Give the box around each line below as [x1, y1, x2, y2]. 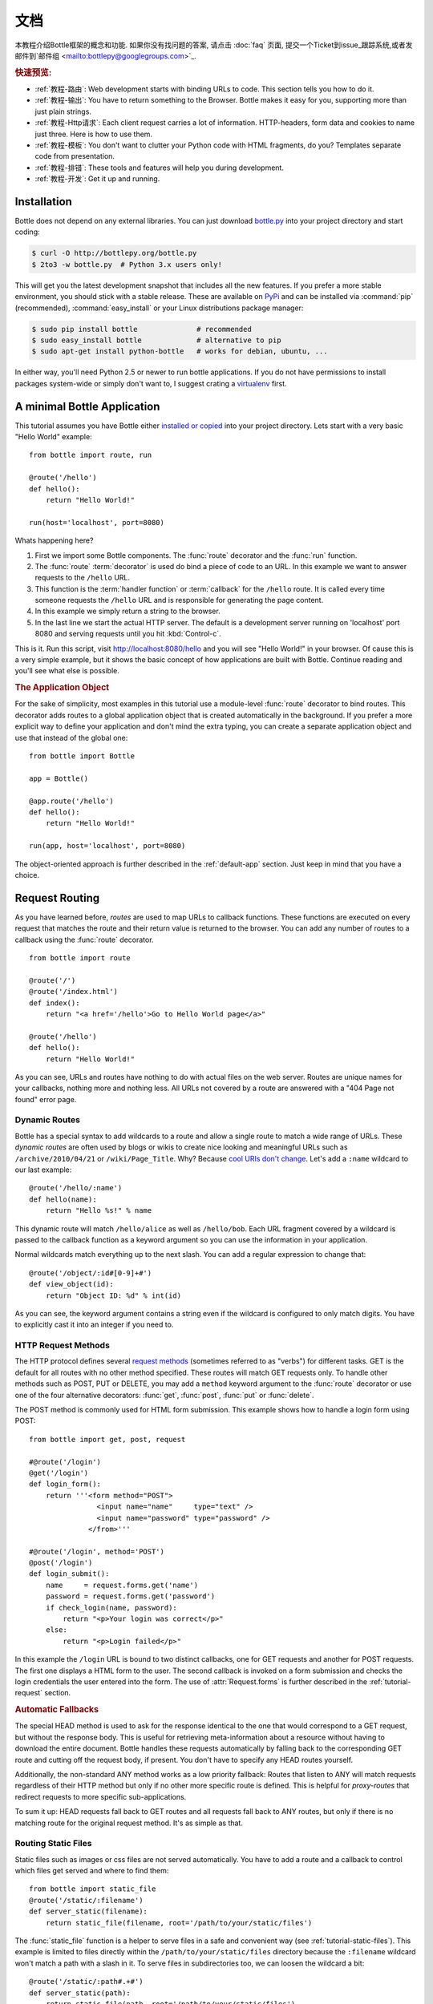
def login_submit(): [29, 1570, 110, 1578]
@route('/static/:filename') [29, 1896, 144, 1905]
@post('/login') [29, 1558, 93, 1567]
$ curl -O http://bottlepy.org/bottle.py [31, 248, 197, 258]
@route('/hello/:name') [29, 1183, 123, 1193]
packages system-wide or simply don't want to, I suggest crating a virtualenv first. [14, 378, 288, 388]
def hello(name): [29, 1194, 97, 1204]
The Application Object [14, 682, 110, 693]
